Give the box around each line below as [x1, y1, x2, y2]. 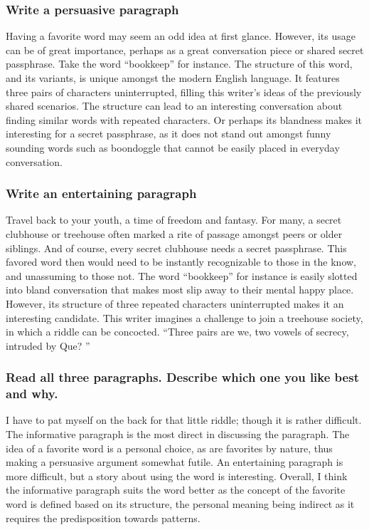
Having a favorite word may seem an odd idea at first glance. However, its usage [6, 28, 355, 43]
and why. [6, 385, 58, 402]
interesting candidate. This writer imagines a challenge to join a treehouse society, [6, 310, 363, 325]
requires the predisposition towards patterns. [6, 510, 200, 525]
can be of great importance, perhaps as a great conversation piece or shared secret [6, 42, 364, 57]
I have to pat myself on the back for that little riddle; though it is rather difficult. [6, 412, 362, 427]
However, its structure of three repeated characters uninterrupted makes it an [6, 296, 344, 311]
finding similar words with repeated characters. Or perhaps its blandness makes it [6, 112, 363, 127]
